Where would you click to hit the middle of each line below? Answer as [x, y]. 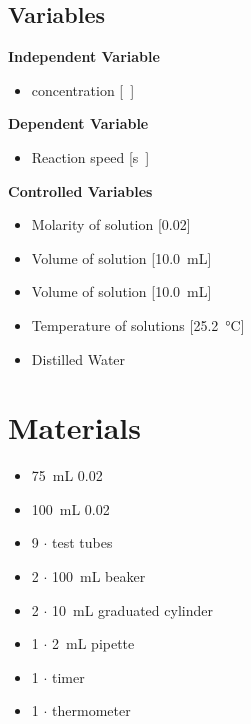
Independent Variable [84, 56]
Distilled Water [78, 358]
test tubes [82, 542]
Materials [75, 427]
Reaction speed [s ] [90, 156]
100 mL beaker [99, 576]
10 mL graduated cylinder [132, 609]
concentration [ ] [83, 89]
